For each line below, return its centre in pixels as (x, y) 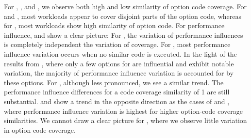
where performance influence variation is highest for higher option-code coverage (123, 111)
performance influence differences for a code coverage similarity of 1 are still (117, 92)
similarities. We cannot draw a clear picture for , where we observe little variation (125, 120)
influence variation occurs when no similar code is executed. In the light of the (120, 54)
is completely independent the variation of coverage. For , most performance (117, 44)
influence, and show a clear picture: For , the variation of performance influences (124, 35)
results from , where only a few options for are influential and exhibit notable (119, 63)
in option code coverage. (40, 130)
